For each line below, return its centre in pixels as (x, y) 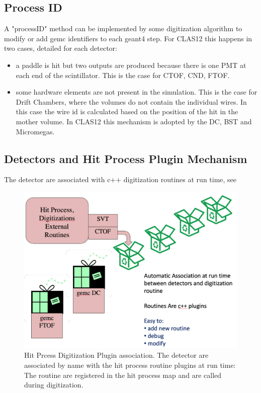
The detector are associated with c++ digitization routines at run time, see (120, 179)
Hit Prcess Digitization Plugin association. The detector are (116, 355)
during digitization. (54, 385)
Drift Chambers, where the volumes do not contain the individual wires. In (131, 101)
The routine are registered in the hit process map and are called (123, 375)
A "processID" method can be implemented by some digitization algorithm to (123, 28)
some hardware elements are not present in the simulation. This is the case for (137, 92)
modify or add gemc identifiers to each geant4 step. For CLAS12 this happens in (128, 38)
